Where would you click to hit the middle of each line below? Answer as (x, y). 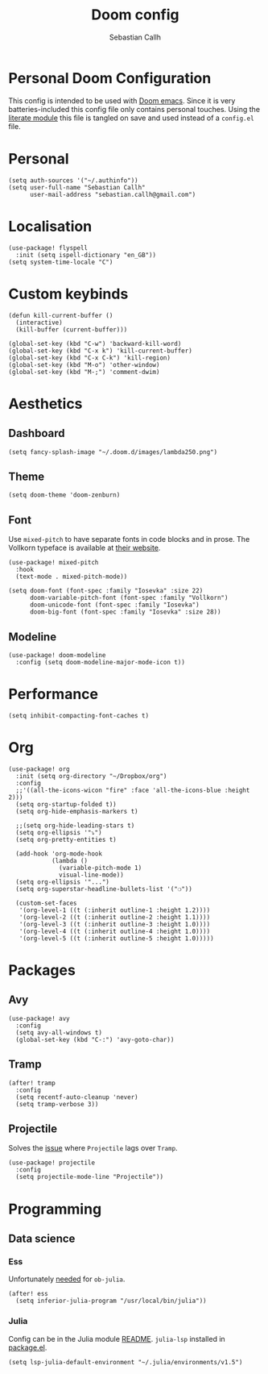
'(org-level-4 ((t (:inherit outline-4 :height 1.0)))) (115, 931)
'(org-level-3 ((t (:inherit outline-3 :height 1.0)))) (115, 924)
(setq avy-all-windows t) (59, 1033)
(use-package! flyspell (48, 248)
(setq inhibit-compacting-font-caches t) (79, 715)
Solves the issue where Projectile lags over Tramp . (93, 1148)
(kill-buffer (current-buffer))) (72, 329)
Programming (55, 1209)
